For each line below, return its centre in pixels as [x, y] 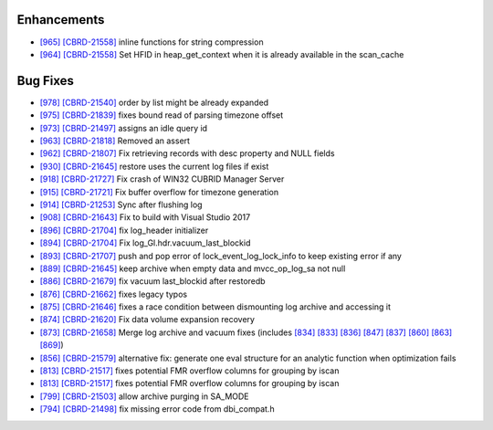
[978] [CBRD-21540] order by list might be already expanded [154, 102]
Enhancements [61, 20]
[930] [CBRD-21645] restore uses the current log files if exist [154, 166]
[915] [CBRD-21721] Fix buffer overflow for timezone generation [159, 192]
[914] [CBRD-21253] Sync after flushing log [121, 205]
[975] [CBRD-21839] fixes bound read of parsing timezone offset [162, 115]
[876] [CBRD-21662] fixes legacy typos [113, 294]
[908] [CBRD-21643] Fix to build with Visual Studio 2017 [145, 217]
